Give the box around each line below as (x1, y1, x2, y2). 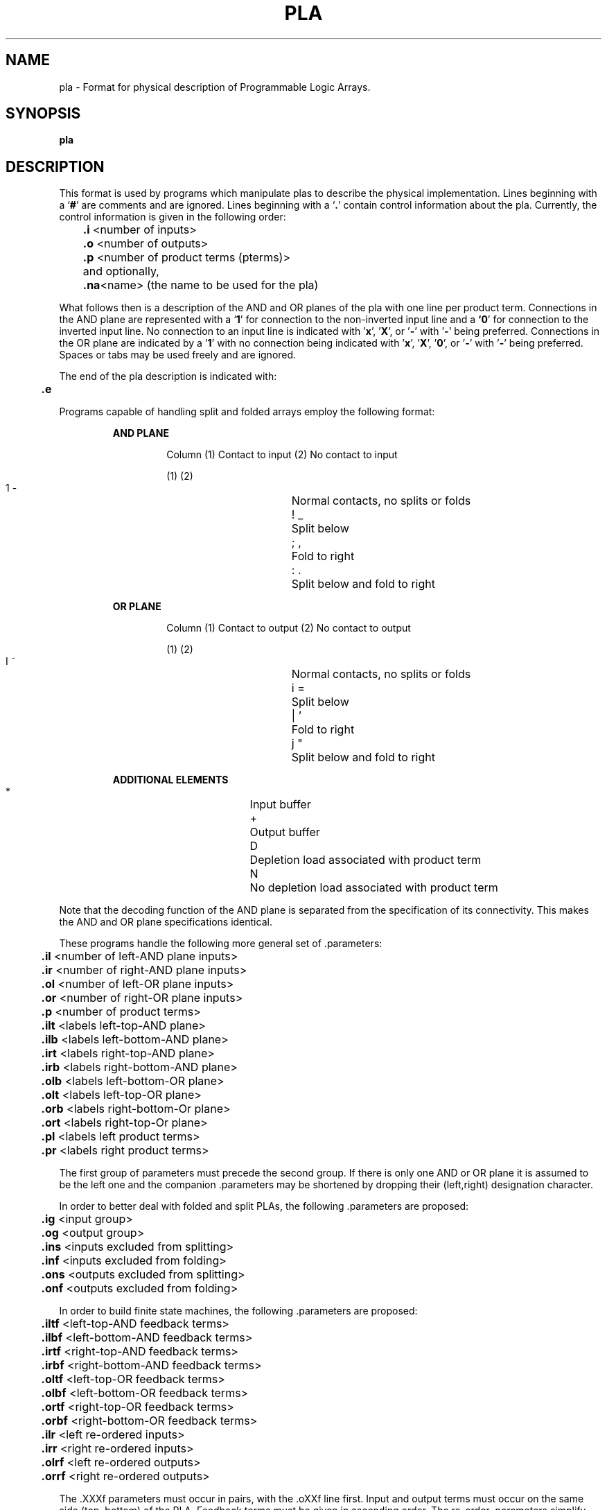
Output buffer (249, 825, 320, 840)
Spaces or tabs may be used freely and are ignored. (59, 349, 297, 361)
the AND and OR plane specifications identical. (59, 916, 272, 928)
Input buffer (249, 797, 311, 812)
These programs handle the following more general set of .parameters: (59, 937, 382, 950)
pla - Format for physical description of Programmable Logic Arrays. (59, 80, 371, 93)
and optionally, (82, 264, 159, 279)
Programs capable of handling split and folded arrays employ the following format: (59, 406, 435, 418)
